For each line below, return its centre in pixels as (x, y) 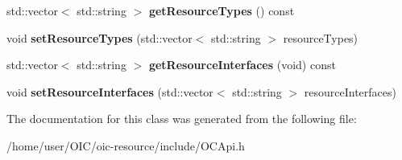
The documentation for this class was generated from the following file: (182, 119)
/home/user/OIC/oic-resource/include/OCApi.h (126, 145)
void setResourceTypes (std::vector (99, 37)
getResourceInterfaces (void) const (242, 65)
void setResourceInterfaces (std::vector (110, 91)
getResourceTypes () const (222, 10)
